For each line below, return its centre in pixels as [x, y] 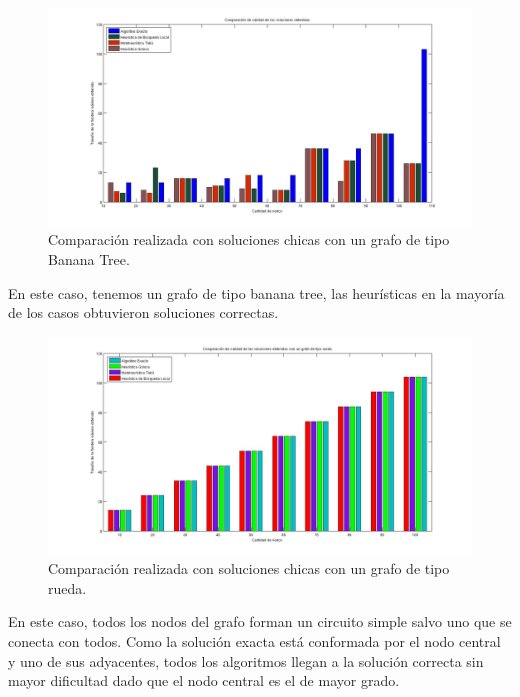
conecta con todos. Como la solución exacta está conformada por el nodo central [254, 640]
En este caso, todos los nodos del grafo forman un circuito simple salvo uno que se [260, 621]
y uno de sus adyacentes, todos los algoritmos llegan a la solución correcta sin [246, 660]
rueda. [67, 587]
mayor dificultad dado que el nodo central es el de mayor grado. [204, 680]
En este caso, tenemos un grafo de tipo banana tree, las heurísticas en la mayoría [256, 292]
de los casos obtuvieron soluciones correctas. [143, 312]
